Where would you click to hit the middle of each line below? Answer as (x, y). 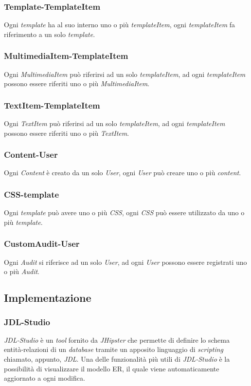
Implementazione (48, 298)
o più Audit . (22, 271)
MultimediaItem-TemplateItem (66, 56)
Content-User (31, 155)
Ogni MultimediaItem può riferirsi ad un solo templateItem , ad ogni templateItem (125, 74)
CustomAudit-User (42, 244)
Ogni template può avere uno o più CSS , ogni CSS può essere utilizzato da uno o (124, 212)
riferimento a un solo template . (50, 34)
